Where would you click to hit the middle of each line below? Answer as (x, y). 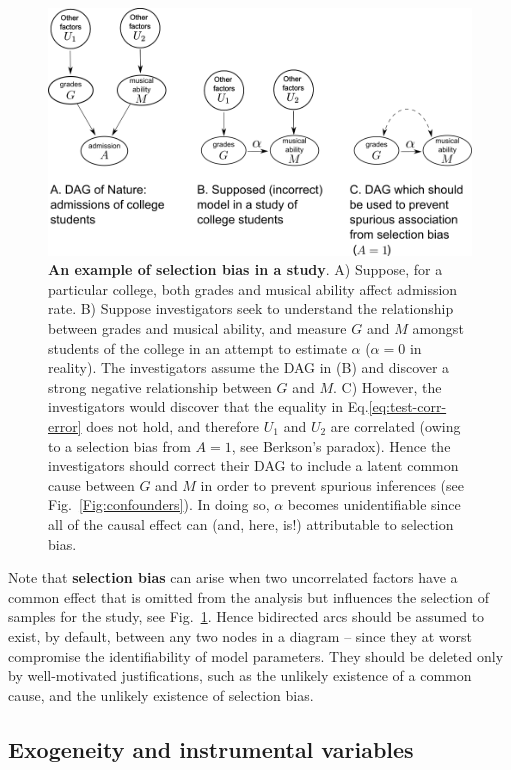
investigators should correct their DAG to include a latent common (253, 465)
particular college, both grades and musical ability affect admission (253, 288)
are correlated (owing (395, 426)
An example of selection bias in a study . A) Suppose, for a (245, 269)
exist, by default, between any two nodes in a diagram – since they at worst (240, 635)
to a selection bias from (119, 445)
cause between (91, 484)
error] (65, 426)
